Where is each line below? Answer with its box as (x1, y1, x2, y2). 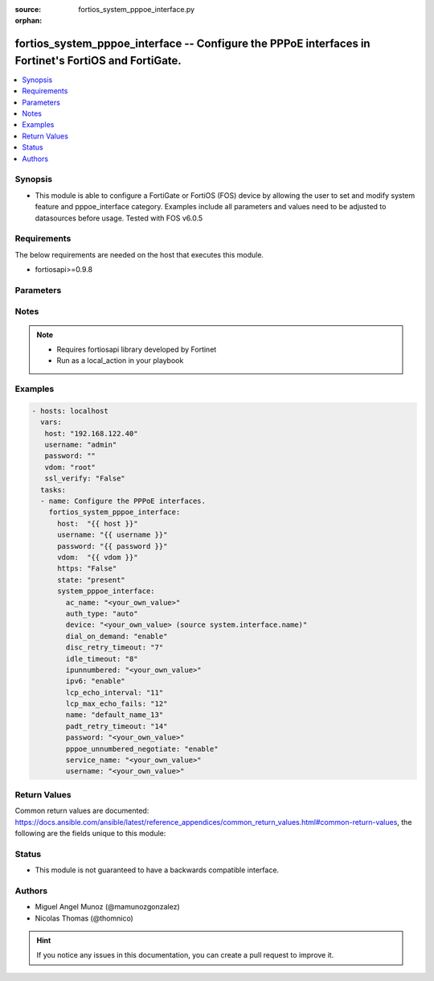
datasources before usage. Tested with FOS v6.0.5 (35, 213, 203, 223)
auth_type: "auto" (65, 608, 138, 618)
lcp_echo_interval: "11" (65, 688, 164, 697)
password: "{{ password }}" (57, 542, 168, 550)
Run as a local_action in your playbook (56, 356, 184, 365)
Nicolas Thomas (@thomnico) (35, 913, 134, 923)
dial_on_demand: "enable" (65, 632, 168, 641)
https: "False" (57, 564, 117, 573)
